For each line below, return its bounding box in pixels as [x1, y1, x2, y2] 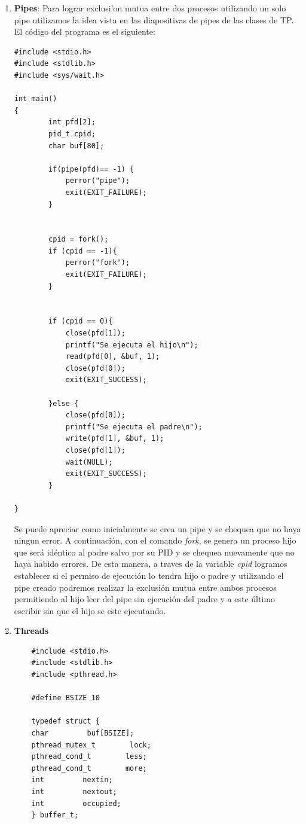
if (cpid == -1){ [48, 246, 117, 255]
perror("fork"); [65, 258, 130, 267]
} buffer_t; [31, 811, 79, 820]
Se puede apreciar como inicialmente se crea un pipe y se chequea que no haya [14, 522, 301, 535]
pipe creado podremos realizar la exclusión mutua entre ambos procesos [14, 581, 277, 593]
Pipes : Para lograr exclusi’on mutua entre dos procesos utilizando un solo [14, 2, 286, 14]
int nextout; [31, 788, 117, 796]
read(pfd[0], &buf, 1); [65, 352, 160, 361]
